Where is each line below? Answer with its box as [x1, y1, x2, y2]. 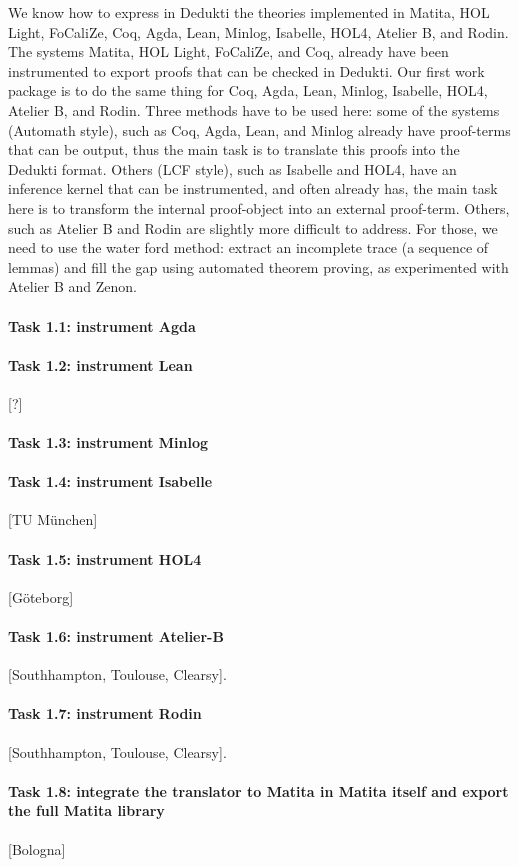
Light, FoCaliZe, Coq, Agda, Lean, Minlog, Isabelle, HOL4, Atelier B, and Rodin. [8, 21, 509, 42]
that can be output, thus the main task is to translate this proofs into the [8, 139, 460, 160]
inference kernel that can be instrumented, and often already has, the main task [8, 178, 498, 199]
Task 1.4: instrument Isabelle [8, 471, 213, 492]
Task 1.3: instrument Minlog [8, 432, 209, 453]
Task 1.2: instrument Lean [8, 354, 193, 375]
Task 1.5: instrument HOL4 [8, 548, 202, 569]
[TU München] [8, 509, 98, 530]
